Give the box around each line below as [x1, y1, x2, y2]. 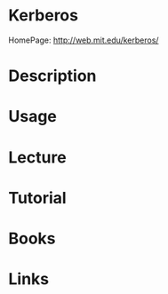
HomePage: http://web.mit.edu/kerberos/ [8, 35, 159, 45]
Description [8, 66, 97, 86]
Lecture [8, 147, 68, 167]
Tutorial [8, 187, 68, 208]
